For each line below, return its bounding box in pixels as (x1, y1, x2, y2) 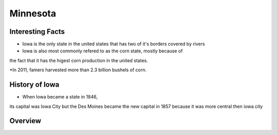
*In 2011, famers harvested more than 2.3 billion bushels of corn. (9, 67, 147, 73)
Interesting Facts (9, 27, 65, 36)
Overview (9, 117, 42, 125)
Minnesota (9, 8, 56, 19)
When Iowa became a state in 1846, (22, 94, 98, 100)
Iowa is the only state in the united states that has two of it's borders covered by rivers (22, 41, 205, 47)
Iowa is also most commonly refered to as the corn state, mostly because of (22, 48, 183, 54)
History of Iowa (9, 80, 60, 89)
